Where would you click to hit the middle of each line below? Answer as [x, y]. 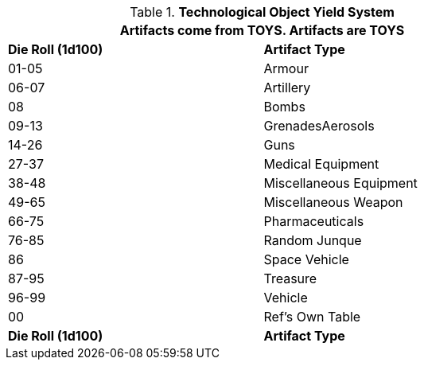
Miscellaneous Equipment [340, 183]
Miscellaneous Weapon [333, 202]
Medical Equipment [321, 164]
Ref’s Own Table [312, 317]
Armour [286, 68]
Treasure [290, 278]
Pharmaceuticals [314, 221]
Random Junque [313, 240]
